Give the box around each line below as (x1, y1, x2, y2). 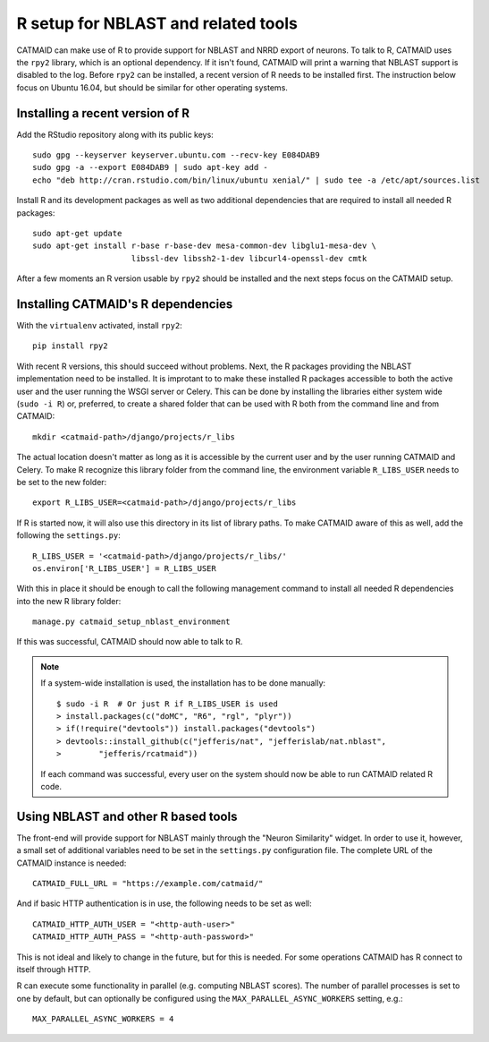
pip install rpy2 (32, 341, 108, 351)
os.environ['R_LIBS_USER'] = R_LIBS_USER (32, 563, 216, 573)
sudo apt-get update (32, 228, 122, 238)
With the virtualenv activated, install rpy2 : (16, 320, 182, 331)
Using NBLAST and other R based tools (16, 808, 238, 824)
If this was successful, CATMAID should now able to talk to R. (16, 636, 243, 647)
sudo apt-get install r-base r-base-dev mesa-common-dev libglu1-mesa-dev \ (32, 241, 377, 251)
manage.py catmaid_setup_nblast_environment (32, 617, 232, 627)
